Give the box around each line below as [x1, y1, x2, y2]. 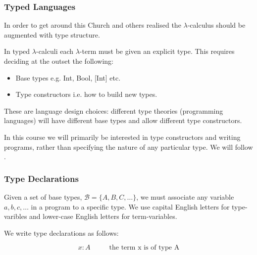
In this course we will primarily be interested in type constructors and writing [4, 131, 241, 142]
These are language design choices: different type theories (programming [4, 105, 223, 116]
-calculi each [36, 46, 74, 56]
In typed [4, 46, 30, 56]
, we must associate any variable [136, 191, 234, 202]
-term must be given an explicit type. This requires [79, 46, 235, 56]
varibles [4, 211, 27, 221]
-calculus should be [187, 20, 246, 30]
